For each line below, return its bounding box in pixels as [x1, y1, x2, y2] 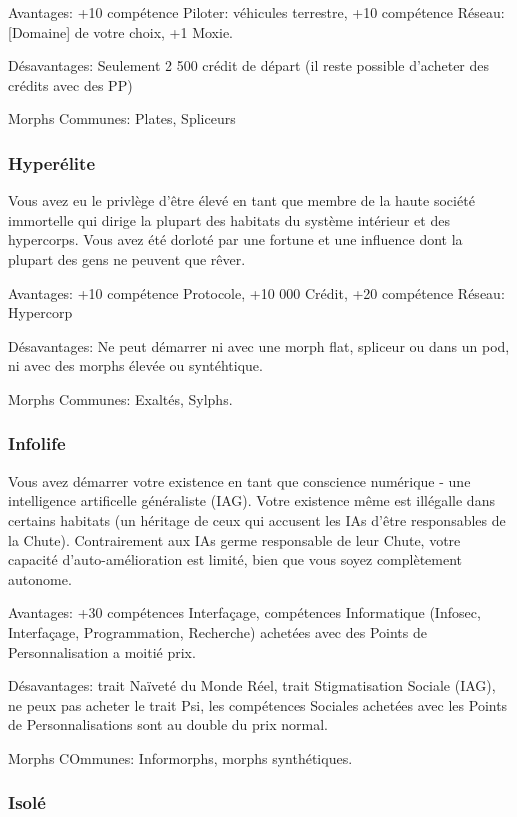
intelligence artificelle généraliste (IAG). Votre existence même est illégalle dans [8, 490, 495, 511]
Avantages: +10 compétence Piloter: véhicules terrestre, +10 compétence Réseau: [8, 2, 505, 22]
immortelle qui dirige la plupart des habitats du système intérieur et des [8, 209, 450, 230]
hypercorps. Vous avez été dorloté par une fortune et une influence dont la [8, 229, 463, 250]
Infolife [8, 431, 66, 456]
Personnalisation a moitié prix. [8, 641, 196, 662]
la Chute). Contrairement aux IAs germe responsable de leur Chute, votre [8, 529, 461, 550]
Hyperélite [8, 150, 95, 175]
